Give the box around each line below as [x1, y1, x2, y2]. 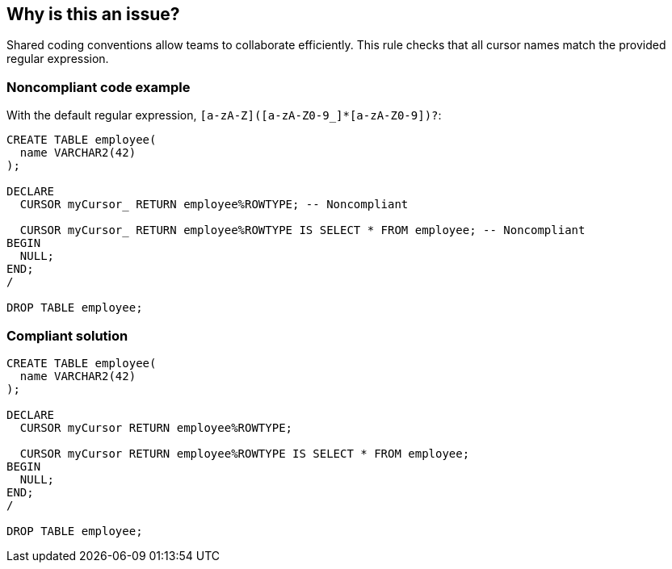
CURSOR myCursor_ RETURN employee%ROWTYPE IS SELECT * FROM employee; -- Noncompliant [19, 224, 586, 237]
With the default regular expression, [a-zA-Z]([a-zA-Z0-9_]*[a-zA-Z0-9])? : [6, 108, 442, 123]
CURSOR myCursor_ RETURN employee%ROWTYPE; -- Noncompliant [19, 198, 409, 211]
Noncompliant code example [6, 78, 191, 95]
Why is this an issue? [6, 4, 180, 24]
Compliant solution [6, 327, 128, 344]
